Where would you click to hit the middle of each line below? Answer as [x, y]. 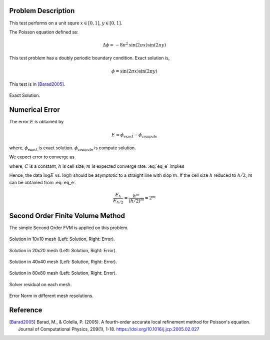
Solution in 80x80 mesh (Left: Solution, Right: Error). [63, 273]
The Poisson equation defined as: [44, 32]
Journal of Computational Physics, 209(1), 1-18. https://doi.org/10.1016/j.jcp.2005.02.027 [109, 329]
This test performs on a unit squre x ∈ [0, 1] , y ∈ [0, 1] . [66, 23]
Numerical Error [34, 110]
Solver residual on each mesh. [40, 284]
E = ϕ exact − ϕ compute [134, 135]
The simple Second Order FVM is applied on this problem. [69, 228]
